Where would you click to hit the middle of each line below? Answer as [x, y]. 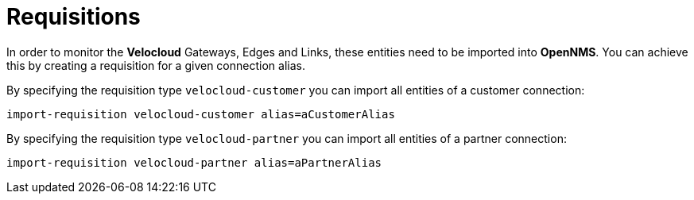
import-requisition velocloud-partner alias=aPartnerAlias [194, 162]
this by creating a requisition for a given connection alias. [156, 65]
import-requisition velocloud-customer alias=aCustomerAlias [201, 114]
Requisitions [74, 17]
